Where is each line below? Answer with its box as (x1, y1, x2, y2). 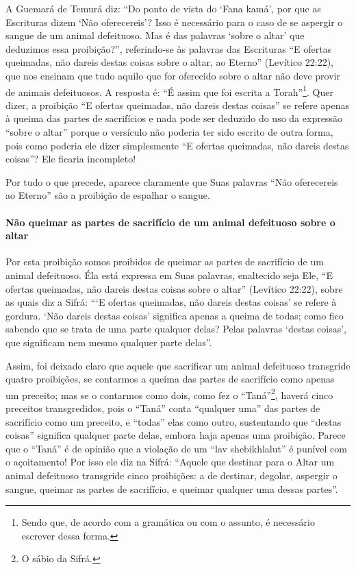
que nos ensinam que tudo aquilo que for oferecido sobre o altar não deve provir (5, 68, 340, 82)
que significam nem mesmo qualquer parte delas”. (5, 335, 212, 349)
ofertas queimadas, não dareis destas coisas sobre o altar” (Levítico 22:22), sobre (5, 281, 343, 295)
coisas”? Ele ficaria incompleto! (5, 152, 136, 166)
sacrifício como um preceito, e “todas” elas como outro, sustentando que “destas (5, 414, 342, 428)
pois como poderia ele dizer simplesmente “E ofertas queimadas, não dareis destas (5, 138, 349, 152)
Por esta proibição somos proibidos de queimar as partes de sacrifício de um (5, 254, 324, 269)
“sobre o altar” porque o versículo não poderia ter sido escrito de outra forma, (5, 125, 333, 138)
